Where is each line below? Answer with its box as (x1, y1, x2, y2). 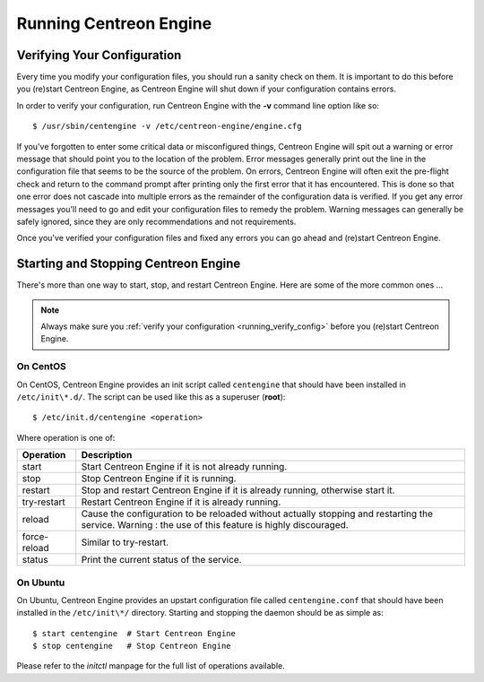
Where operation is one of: (16, 432, 116, 443)
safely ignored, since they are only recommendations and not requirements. (16, 216, 297, 227)
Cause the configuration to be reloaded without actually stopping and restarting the (81, 507, 434, 520)
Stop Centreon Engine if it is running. (81, 472, 237, 485)
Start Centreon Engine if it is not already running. (81, 461, 288, 473)
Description (81, 449, 133, 462)
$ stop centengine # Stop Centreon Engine (32, 641, 232, 652)
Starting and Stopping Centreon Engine (16, 256, 241, 272)
